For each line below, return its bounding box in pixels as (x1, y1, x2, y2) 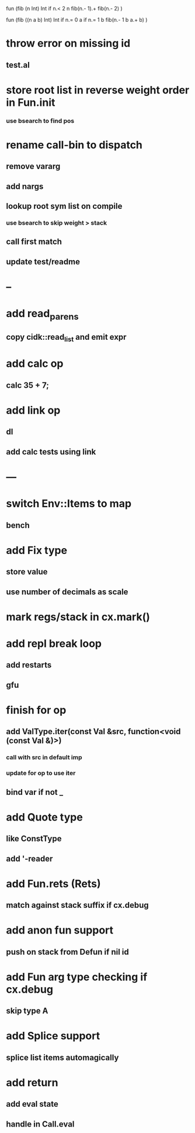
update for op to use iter (6, 769, 76, 777)
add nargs (6, 181, 44, 191)
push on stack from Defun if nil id (6, 947, 130, 957)
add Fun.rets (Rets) (6, 877, 101, 890)
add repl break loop (6, 637, 102, 650)
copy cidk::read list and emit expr (6, 332, 127, 344)
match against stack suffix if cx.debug (6, 900, 149, 910)
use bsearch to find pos (6, 116, 75, 125)
